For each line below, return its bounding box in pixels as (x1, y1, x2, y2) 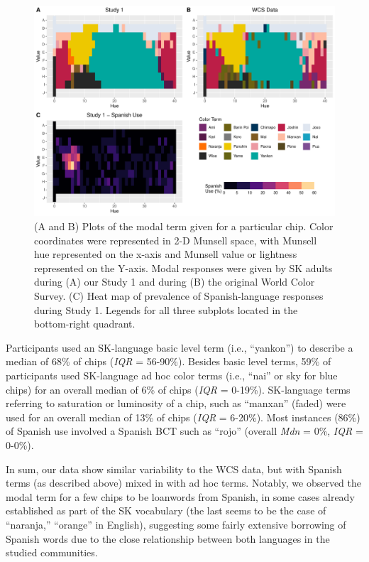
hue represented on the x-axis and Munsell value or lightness (34, 247, 297, 261)
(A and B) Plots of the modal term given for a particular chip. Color (34, 219, 334, 234)
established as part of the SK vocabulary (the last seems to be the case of (6, 503, 326, 518)
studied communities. (6, 545, 98, 560)
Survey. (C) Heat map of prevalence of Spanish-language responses (34, 288, 324, 303)
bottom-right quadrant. (34, 316, 136, 331)
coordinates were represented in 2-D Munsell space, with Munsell (34, 232, 317, 247)
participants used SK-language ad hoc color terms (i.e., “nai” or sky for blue (6, 368, 338, 382)
